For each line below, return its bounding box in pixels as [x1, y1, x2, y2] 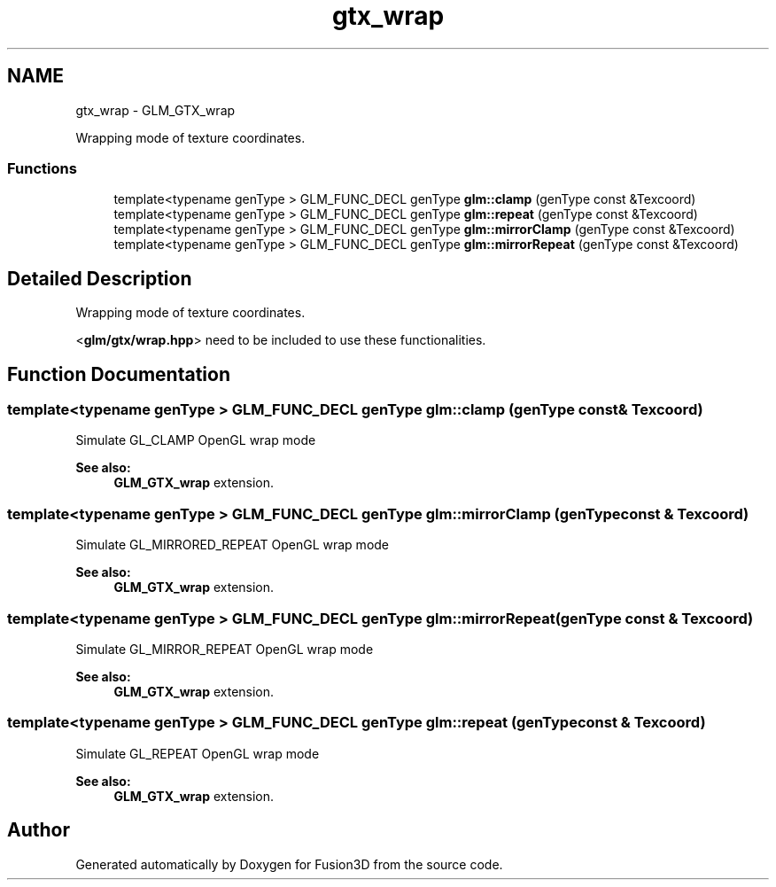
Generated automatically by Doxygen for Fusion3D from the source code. [75, 856, 503, 872]
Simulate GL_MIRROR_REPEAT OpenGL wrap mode [75, 641, 374, 657]
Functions [7, 159, 77, 177]
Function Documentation [7, 362, 230, 385]
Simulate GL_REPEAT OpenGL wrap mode [75, 745, 320, 761]
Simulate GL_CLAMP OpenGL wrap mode [75, 432, 316, 448]
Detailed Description [7, 267, 192, 290]
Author [7, 819, 70, 842]
